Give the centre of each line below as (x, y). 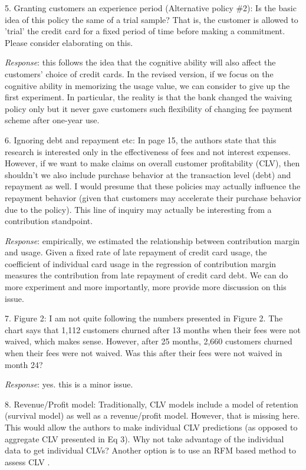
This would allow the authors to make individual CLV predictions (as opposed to (151, 427)
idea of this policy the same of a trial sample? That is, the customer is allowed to (152, 19)
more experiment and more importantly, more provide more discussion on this (146, 287)
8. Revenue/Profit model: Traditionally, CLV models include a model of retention (152, 404)
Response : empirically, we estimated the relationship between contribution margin (152, 240)
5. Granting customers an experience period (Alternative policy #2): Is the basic (151, 8)
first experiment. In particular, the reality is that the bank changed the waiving (149, 97)
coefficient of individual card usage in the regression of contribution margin (141, 263)
